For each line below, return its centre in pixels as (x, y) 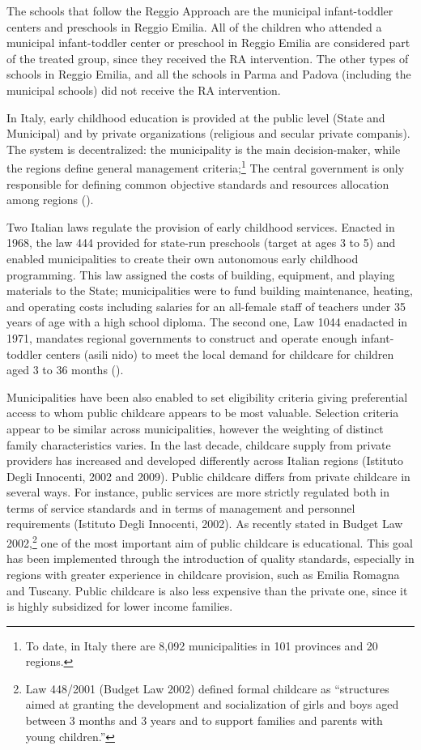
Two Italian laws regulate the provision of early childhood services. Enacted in (201, 226)
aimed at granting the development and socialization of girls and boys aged (212, 704)
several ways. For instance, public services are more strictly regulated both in (198, 492)
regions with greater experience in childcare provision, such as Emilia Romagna (203, 574)
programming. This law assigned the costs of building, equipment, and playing (201, 274)
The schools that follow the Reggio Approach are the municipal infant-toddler (200, 11)
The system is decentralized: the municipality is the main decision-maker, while (204, 149)
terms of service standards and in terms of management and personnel (181, 507)
